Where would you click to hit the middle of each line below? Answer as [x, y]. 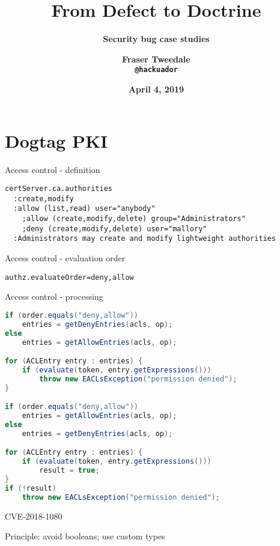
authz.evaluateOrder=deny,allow [69, 277]
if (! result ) [31, 488]
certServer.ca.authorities [59, 189]
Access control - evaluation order [65, 258]
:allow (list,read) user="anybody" [84, 209]
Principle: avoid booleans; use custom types [85, 536]
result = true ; [69, 471]
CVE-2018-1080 [34, 516]
